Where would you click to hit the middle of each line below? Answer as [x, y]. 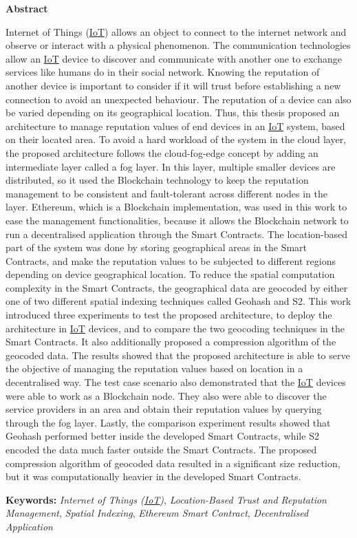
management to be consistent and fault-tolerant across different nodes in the [166, 193]
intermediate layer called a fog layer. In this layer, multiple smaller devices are [171, 166]
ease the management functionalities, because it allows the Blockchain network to [177, 220]
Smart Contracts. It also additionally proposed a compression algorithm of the [171, 342]
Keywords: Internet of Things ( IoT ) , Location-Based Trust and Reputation [166, 499]
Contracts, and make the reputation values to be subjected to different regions [171, 260]
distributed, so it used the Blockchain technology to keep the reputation [157, 180]
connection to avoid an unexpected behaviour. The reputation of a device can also [178, 99]
